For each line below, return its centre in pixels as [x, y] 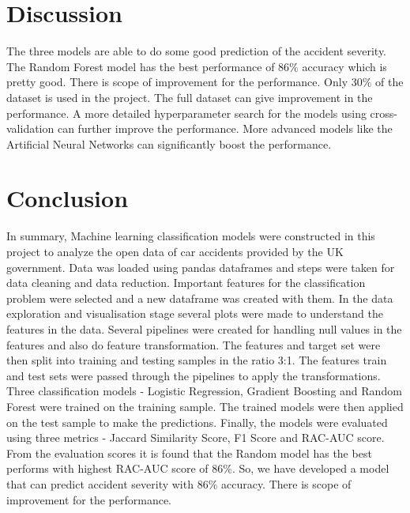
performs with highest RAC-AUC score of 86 [115, 468]
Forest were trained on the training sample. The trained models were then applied [205, 406]
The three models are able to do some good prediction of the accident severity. [197, 51]
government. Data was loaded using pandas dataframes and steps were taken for [201, 267]
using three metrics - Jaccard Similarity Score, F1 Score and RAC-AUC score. [196, 438]
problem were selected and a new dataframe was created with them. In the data [200, 298]
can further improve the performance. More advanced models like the [225, 128]
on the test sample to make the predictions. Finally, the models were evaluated [197, 422]
